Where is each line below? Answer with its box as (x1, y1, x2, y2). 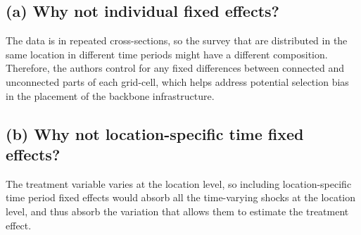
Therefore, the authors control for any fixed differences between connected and (6, 61, 345, 75)
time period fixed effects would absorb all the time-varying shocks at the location (6, 190, 356, 205)
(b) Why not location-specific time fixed (6, 122, 304, 144)
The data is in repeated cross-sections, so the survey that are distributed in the (6, 33, 348, 48)
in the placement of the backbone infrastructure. (6, 88, 215, 103)
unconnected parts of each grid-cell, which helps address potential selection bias (6, 74, 349, 89)
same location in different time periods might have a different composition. (6, 46, 328, 61)
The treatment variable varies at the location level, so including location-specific (6, 176, 352, 191)
